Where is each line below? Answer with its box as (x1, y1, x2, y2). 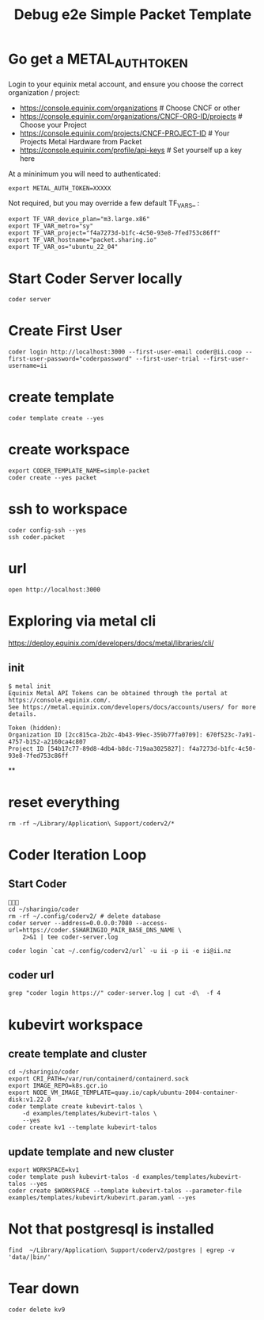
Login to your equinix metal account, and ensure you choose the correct (8, 79, 243, 89)
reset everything (8, 793, 120, 811)
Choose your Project (19, 120, 87, 129)
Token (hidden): (8, 724, 62, 732)
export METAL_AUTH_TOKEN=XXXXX (8, 184, 111, 192)
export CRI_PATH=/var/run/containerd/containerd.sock (8, 1075, 190, 1083)
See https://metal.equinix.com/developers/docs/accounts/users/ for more (8, 703, 257, 711)
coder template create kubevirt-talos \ (8, 1103, 144, 1111)
